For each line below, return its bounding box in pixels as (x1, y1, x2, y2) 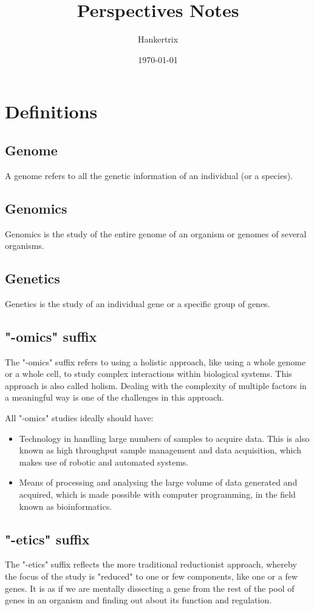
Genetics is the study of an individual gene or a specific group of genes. (5, 297, 270, 310)
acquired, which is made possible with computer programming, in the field (19, 488, 296, 501)
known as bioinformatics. (19, 500, 112, 512)
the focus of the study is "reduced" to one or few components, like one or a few (5, 570, 298, 583)
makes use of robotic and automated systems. (19, 455, 189, 468)
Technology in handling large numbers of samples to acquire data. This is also (19, 432, 310, 444)
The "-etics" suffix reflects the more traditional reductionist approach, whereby (5, 558, 297, 571)
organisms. (5, 239, 44, 252)
